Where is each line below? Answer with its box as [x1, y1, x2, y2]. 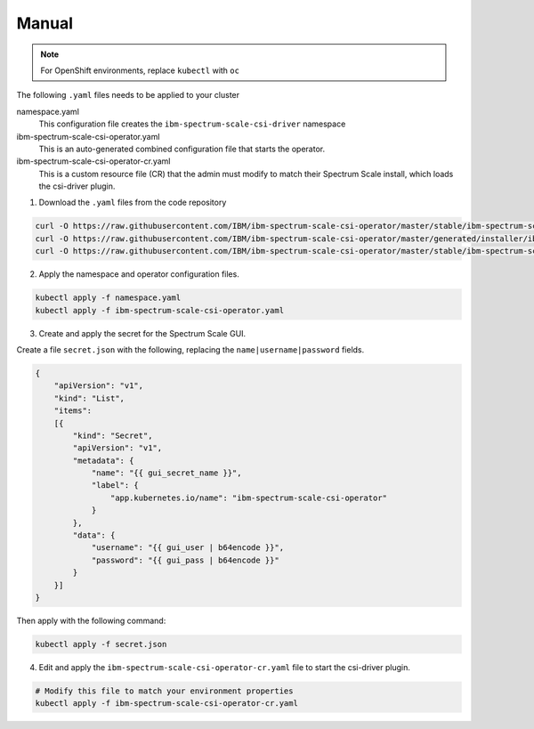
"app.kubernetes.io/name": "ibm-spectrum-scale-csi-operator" [109, 492, 387, 503]
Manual [16, 13, 74, 33]
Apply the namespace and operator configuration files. [38, 269, 239, 279]
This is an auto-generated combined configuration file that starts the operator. [38, 143, 325, 154]
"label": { [91, 481, 140, 490]
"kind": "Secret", [72, 430, 153, 441]
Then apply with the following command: [16, 615, 166, 626]
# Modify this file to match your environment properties [35, 685, 294, 696]
